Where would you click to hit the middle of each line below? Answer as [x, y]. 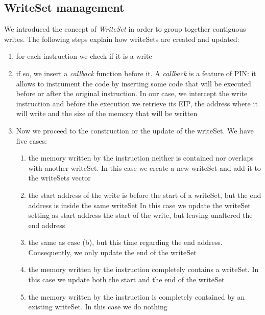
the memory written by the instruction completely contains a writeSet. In [143, 269]
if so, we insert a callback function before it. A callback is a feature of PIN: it [136, 73]
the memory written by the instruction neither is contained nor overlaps [141, 158]
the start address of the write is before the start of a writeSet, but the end [145, 195]
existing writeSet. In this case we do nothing [98, 307]
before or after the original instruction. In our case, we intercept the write [132, 93]
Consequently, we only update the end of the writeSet [112, 252]
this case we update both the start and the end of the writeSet [126, 279]
